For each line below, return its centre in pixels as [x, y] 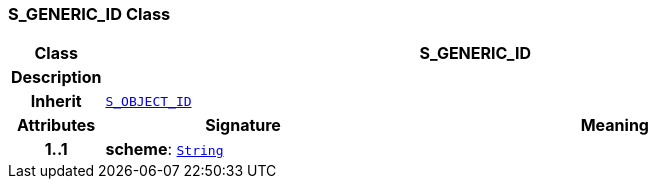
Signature [243, 125]
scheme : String [164, 149]
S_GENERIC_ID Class [89, 14]
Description [56, 77]
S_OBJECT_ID [148, 101]
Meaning [614, 125]
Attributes [56, 125]
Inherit [56, 101]
